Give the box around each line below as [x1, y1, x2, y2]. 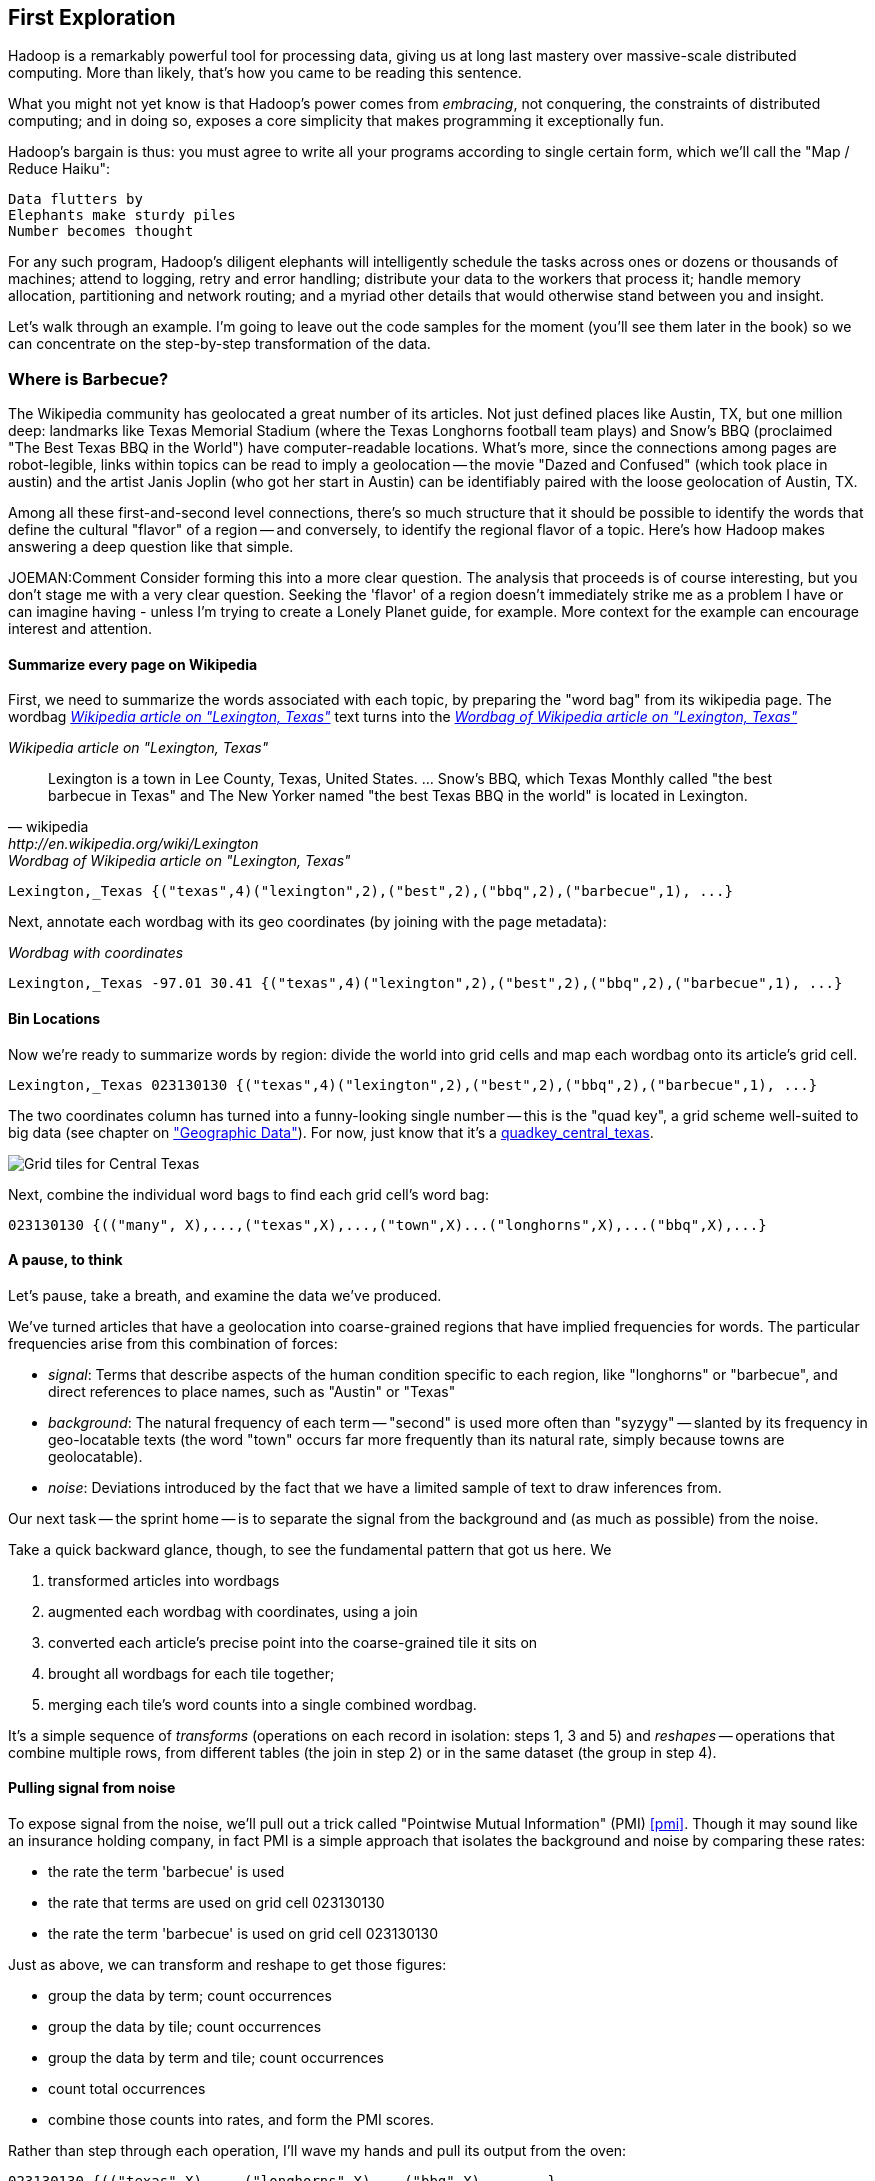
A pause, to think [8, 1251, 123, 1269]
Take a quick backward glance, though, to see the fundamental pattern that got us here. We [8, 1540, 612, 1558]
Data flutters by [8, 191, 143, 208]
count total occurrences [48, 2080, 206, 2098]
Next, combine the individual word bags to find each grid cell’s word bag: [8, 1185, 489, 1203]
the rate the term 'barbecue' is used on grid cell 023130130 [48, 1925, 439, 1943]
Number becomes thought [8, 223, 194, 240]
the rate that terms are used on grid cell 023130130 [48, 1894, 385, 1912]
